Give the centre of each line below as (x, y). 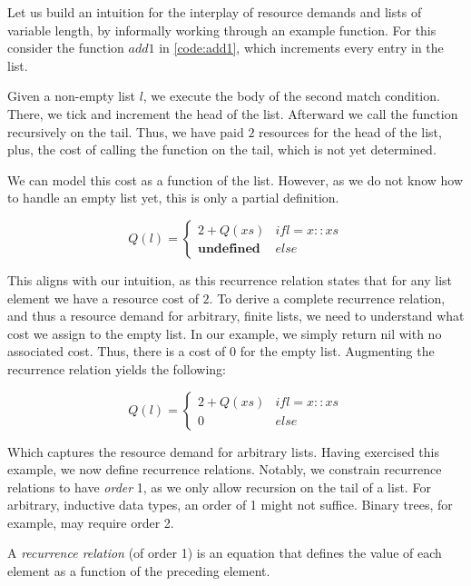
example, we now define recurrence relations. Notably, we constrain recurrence (225, 469)
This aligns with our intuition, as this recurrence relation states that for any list (230, 279)
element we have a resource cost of (103, 298)
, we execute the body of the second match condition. (291, 96)
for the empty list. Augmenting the (337, 351)
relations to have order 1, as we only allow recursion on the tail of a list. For (219, 487)
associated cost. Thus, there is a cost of (117, 351)
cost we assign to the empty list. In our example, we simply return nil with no (225, 333)
